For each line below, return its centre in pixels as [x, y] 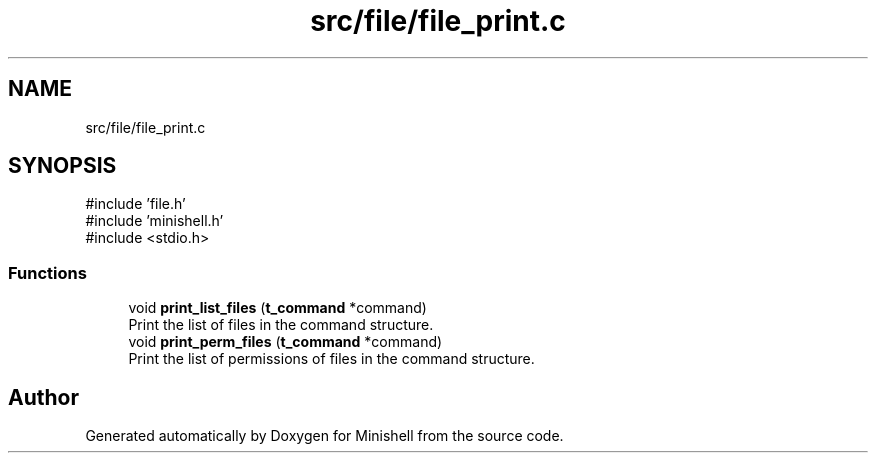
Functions [47, 272]
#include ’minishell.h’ [154, 221]
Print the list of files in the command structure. [281, 325]
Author [43, 397]
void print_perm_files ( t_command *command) [285, 342]
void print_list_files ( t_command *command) [277, 308]
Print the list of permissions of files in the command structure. [331, 359]
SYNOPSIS [62, 166]
